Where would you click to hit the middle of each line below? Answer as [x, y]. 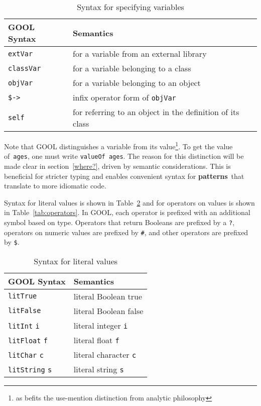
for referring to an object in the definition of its [156, 112]
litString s [30, 370]
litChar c [26, 355]
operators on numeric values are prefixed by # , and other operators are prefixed [126, 232]
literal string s [99, 369]
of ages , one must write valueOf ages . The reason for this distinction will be [124, 156]
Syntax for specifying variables [130, 7]
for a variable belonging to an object [137, 83]
